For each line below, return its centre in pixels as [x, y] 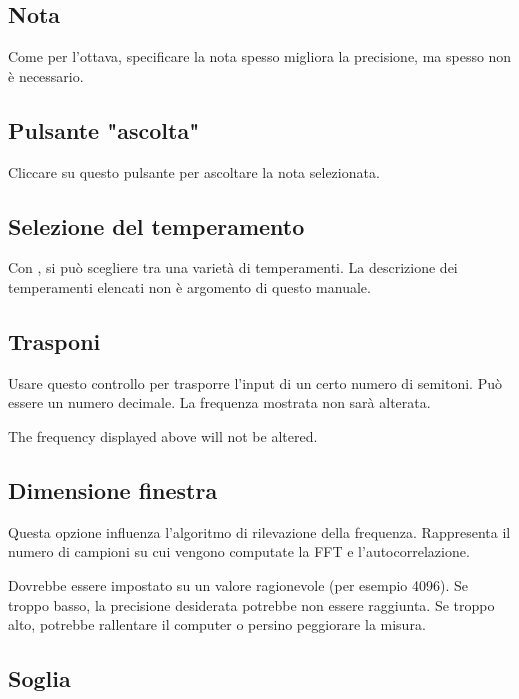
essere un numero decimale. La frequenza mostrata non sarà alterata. [219, 402]
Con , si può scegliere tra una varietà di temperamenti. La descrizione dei [233, 267]
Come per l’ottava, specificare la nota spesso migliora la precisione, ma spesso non [260, 56]
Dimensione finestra [113, 489]
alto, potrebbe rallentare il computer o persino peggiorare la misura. [217, 624]
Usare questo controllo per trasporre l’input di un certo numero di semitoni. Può [255, 382]
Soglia [39, 678]
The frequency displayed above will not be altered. [163, 435]
